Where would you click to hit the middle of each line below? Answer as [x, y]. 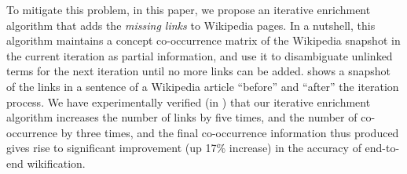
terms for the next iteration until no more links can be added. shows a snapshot [199, 71]
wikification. [56, 163]
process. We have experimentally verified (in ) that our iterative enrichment [189, 101]
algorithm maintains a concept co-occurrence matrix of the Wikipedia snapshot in [203, 40]
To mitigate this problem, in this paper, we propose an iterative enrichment [189, 9]
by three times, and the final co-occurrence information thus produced [230, 132]
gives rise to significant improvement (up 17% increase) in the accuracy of [184, 148]
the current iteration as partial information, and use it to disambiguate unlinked [200, 55]
